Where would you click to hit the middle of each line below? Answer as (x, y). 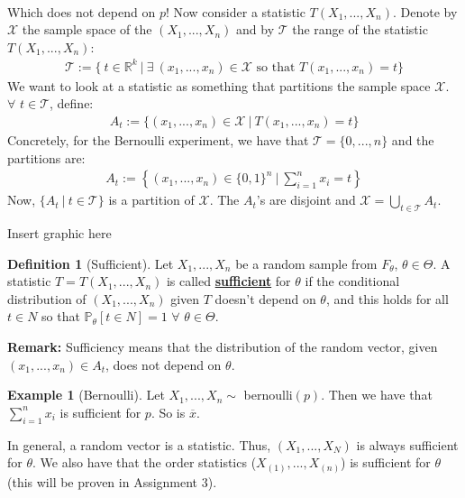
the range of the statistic (360, 29)
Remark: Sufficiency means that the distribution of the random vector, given (223, 347)
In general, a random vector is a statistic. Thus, (139, 444)
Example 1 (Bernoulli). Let (86, 395)
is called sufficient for (228, 281)
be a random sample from (306, 263)
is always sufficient (407, 444)
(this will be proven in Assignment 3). (112, 481)
